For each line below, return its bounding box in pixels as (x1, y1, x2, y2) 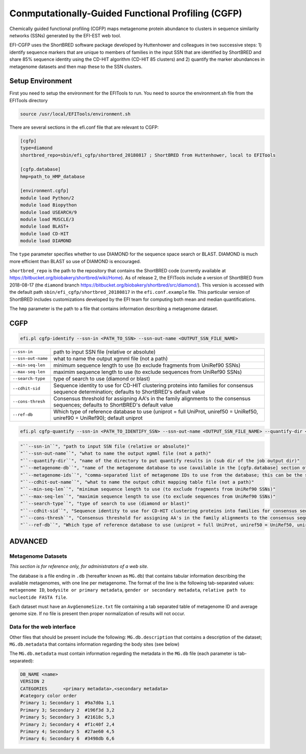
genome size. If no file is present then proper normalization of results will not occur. (9, 610, 186, 617)
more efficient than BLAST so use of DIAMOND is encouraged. (9, 258, 141, 264)
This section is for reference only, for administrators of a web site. (9, 563, 149, 570)
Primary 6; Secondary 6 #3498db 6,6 (20, 736, 115, 742)
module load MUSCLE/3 (20, 217, 74, 222)
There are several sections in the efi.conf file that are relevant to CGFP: (9, 124, 159, 130)
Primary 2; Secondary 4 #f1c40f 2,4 (20, 721, 115, 727)
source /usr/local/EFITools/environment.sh (20, 111, 131, 117)
